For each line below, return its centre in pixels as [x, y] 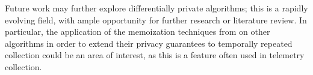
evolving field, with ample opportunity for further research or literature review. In [156, 19]
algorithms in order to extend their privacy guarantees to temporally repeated [149, 43]
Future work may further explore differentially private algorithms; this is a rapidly [156, 8]
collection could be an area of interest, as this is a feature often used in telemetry [155, 55]
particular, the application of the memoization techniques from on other [138, 31]
